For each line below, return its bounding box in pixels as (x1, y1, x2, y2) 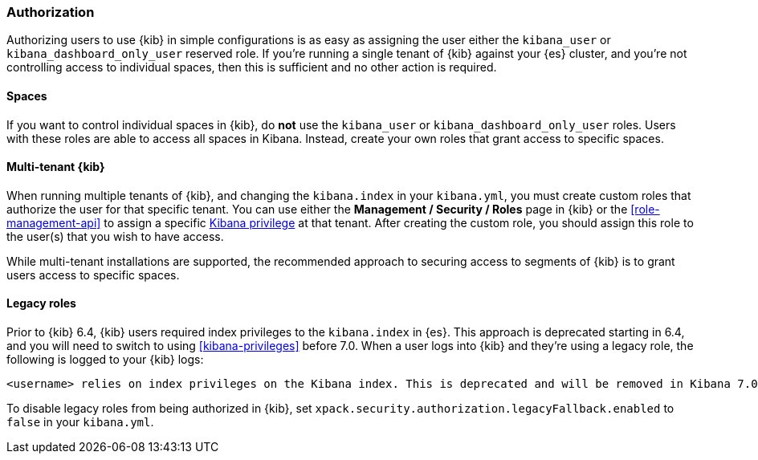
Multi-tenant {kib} (6, 160, 105, 174)
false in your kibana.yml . (6, 415, 154, 429)
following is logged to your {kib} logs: (6, 352, 204, 367)
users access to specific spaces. (6, 267, 180, 282)
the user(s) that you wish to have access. (6, 229, 224, 243)
